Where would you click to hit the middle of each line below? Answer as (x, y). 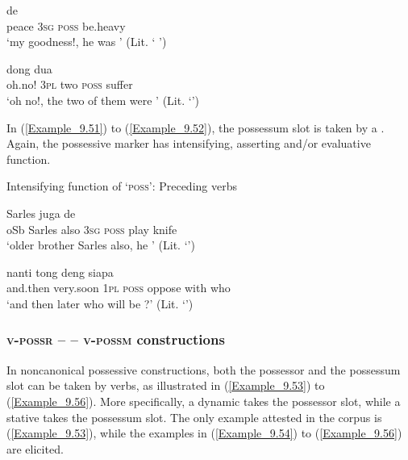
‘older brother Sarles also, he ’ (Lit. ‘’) (101, 245)
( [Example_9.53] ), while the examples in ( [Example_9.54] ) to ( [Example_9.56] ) (204, 433)
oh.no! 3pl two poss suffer (70, 84)
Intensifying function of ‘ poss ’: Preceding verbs (122, 186)
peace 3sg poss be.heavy (66, 25)
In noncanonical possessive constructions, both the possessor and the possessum (204, 369)
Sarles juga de (41, 213)
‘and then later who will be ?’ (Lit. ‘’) (100, 303)
